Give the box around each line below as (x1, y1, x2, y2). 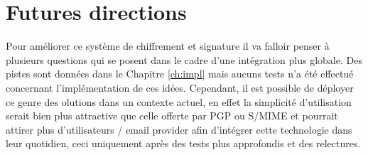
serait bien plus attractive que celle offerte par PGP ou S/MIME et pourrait (6, 108, 338, 123)
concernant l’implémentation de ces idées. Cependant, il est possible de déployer (6, 80, 354, 95)
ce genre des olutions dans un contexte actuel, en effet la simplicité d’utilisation (6, 94, 352, 109)
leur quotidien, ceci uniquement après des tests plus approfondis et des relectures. (6, 136, 361, 151)
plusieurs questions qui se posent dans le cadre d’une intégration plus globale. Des (6, 52, 362, 67)
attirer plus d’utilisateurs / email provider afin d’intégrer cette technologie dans (6, 122, 352, 137)
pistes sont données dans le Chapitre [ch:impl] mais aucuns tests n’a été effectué (6, 66, 354, 81)
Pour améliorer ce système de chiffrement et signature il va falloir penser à (6, 38, 330, 53)
